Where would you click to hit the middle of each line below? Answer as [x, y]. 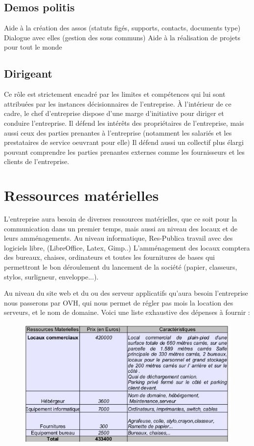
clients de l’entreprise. [37, 161]
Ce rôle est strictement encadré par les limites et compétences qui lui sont [115, 94]
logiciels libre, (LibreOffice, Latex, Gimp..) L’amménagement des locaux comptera [127, 247]
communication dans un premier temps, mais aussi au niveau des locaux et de [121, 228]
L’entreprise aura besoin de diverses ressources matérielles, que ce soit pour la [121, 219]
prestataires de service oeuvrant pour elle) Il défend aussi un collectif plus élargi [124, 142]
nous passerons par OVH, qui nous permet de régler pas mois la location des [119, 302]
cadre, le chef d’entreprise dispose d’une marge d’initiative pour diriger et [114, 113]
